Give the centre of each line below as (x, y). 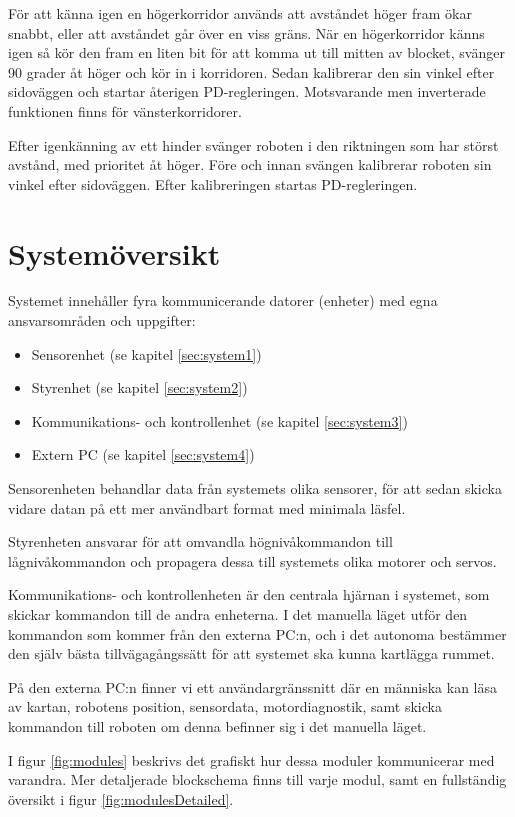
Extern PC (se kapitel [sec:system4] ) (143, 454)
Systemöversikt (114, 252)
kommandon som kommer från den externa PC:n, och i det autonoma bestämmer (257, 633)
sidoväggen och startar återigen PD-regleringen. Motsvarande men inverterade (247, 91)
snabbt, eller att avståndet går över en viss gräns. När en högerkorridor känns (246, 32)
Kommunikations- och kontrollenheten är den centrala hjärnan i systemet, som (249, 594)
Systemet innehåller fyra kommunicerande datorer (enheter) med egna (223, 300)
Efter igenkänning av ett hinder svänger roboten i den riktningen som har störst (253, 144)
